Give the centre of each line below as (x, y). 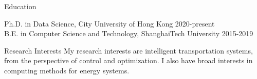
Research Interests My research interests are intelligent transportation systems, (128, 50)
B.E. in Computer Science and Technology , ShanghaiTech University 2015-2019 (129, 33)
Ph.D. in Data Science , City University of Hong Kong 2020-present (109, 23)
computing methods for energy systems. (67, 70)
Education (20, 6)
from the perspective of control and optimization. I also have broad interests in (128, 60)
